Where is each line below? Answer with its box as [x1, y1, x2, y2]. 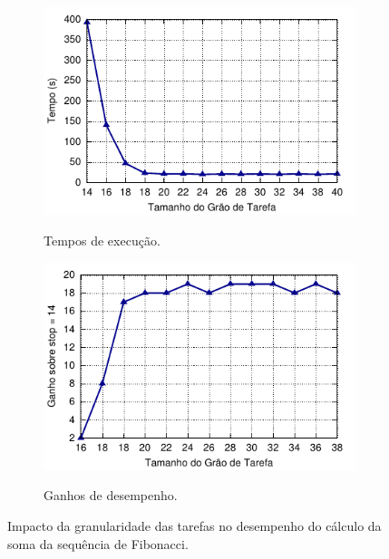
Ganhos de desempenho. [44, 486, 178, 505]
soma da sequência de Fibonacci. [7, 534, 189, 553]
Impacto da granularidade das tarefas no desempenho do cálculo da [7, 516, 382, 535]
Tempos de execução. [44, 230, 160, 249]
